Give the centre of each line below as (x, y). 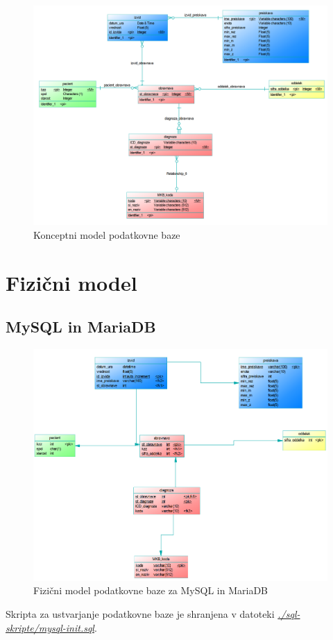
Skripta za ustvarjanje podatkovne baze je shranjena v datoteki (140, 613)
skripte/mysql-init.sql (50, 627)
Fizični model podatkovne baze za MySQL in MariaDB (151, 590)
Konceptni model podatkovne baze (107, 234)
